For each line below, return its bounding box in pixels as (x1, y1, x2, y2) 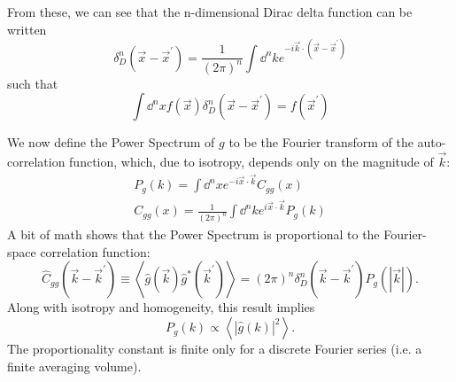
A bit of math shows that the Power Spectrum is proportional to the (7, 225, 380, 244)
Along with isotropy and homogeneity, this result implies (7, 298, 315, 316)
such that (7, 74, 58, 92)
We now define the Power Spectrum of (7, 133, 215, 152)
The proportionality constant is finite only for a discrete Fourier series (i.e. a (7, 339, 422, 358)
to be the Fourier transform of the (228, 133, 413, 152)
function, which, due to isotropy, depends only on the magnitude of (69, 152, 434, 171)
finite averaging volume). (7, 356, 142, 375)
